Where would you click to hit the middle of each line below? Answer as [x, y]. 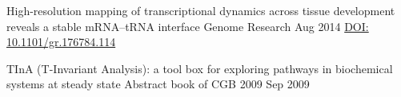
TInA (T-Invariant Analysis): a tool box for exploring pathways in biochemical [200, 68]
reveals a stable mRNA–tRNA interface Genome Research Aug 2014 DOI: [188, 26]
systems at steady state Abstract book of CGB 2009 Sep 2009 [158, 84]
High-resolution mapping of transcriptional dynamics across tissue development [201, 10]
